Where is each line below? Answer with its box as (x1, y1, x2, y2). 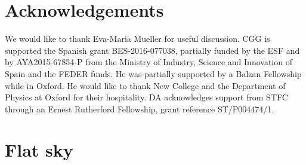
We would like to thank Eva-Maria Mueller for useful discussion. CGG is (5, 32, 270, 45)
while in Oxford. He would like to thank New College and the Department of (5, 79, 286, 91)
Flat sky (5, 137, 73, 162)
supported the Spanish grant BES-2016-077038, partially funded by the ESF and (5, 44, 300, 56)
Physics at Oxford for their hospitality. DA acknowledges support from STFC (5, 91, 288, 103)
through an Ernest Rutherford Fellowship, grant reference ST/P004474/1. (5, 102, 274, 115)
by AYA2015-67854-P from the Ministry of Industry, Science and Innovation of (5, 56, 292, 68)
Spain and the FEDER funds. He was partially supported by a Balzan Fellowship (5, 67, 302, 80)
